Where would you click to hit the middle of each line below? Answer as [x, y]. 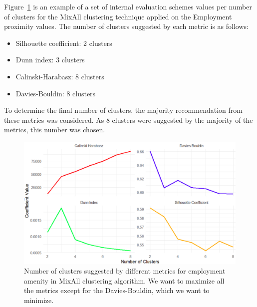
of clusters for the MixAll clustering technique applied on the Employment [118, 16]
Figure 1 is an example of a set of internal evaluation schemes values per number [128, 6]
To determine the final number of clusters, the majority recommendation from [123, 110]
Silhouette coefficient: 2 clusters [64, 43]
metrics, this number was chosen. [55, 130]
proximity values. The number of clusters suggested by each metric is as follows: [126, 26]
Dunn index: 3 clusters [50, 60]
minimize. [39, 300]
